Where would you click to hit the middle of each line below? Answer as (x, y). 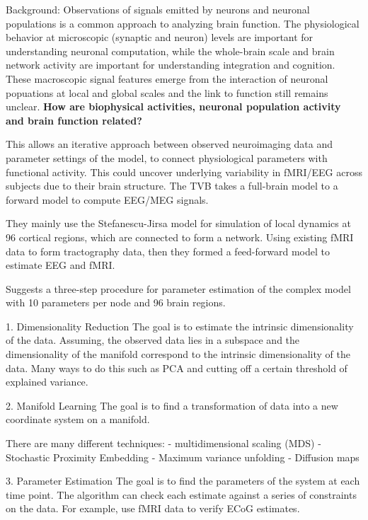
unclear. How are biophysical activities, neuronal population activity (173, 106)
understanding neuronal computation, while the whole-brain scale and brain (170, 51)
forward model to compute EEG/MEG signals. (107, 199)
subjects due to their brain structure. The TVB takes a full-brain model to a (172, 186)
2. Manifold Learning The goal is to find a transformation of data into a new (172, 405)
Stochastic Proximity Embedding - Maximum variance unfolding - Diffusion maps (183, 457)
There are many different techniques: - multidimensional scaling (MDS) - (163, 443)
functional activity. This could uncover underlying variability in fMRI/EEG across (184, 172)
